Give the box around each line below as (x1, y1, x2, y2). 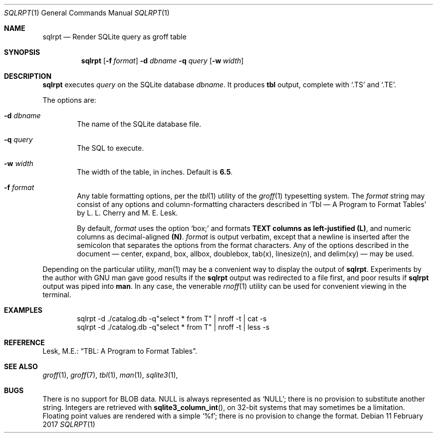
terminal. (42, 290, 71, 299)
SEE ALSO (4, 362, 38, 371)
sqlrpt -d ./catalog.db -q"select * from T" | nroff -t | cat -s (77, 314, 267, 323)
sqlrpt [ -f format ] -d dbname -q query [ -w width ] (81, 56, 244, 65)
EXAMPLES (4, 306, 42, 314)
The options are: (42, 96, 96, 104)
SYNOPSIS (4, 48, 40, 56)
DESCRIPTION (4, 72, 52, 80)
